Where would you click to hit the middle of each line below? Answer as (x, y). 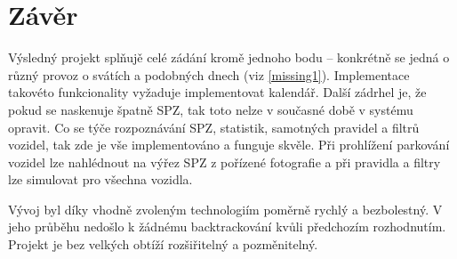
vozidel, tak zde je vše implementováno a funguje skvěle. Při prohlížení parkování (229, 145)
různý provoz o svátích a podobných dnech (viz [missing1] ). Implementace (209, 74)
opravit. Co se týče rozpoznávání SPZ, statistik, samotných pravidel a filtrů (214, 127)
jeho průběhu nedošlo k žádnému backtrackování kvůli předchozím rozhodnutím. (227, 227)
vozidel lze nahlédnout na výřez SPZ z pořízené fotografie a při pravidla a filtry (224, 162)
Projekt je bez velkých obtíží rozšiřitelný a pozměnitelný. (163, 244)
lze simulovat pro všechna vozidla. (100, 179)
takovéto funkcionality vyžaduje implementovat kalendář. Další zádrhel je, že (217, 92)
